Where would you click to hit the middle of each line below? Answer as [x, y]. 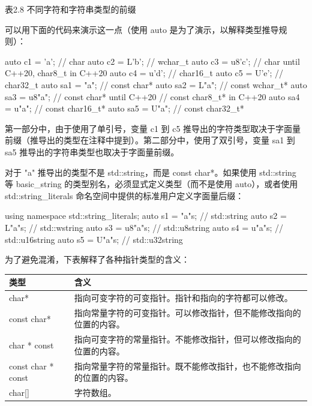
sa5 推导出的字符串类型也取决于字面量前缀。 [92, 151]
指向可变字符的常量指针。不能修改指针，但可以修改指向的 [187, 339]
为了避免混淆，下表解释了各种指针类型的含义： [97, 259]
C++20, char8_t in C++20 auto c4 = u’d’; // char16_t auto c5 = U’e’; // [144, 73]
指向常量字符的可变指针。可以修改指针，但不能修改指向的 [187, 312]
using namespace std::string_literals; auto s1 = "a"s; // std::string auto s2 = [146, 216]
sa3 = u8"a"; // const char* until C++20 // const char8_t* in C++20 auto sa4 [152, 96]
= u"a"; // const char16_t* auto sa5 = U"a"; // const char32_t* [124, 108]
